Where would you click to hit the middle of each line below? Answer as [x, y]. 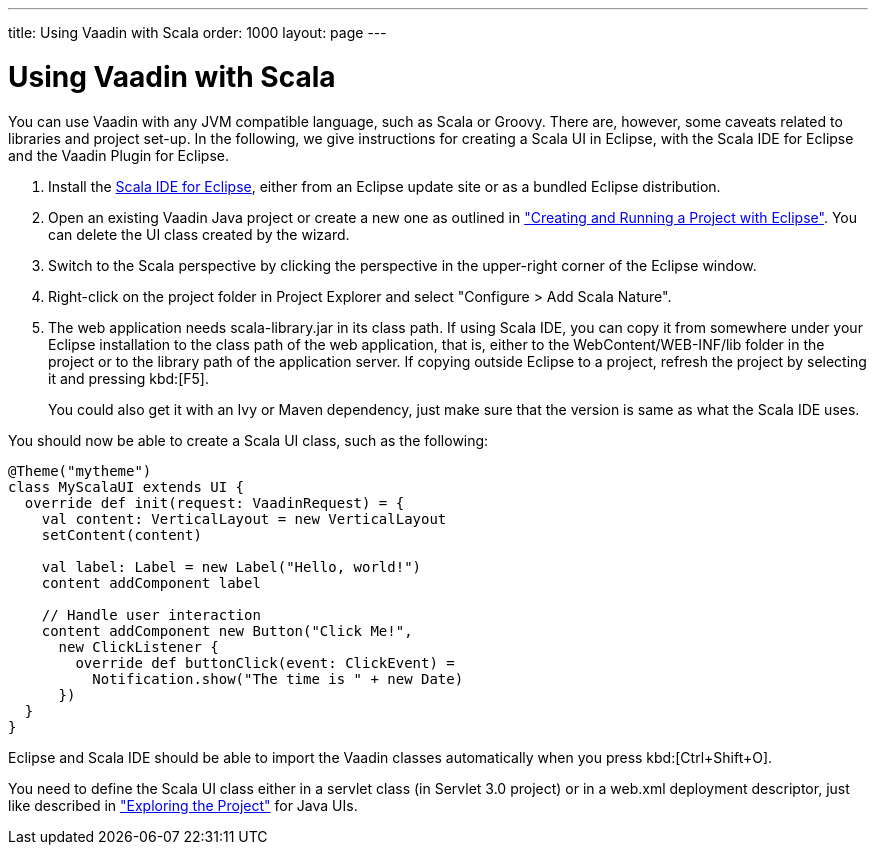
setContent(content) [121, 534]
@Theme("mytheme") [80, 470]
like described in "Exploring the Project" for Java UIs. [183, 805]
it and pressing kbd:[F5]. [128, 378]
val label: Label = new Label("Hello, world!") [231, 566]
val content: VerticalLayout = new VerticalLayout [244, 518]
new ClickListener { [138, 646]
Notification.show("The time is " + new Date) [278, 678]
